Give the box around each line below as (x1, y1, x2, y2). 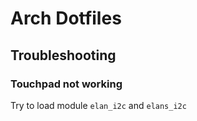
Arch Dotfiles (10, 7, 122, 30)
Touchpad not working (10, 77, 123, 91)
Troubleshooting (10, 47, 117, 64)
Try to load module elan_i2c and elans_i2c (10, 99, 187, 111)
